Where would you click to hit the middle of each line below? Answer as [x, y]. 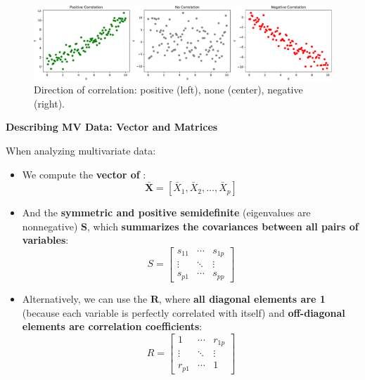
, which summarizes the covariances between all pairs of [223, 226]
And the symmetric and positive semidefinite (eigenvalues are [166, 212]
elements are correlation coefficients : [112, 326]
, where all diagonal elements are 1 [242, 298]
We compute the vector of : [84, 174]
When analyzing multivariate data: [81, 150]
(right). [50, 103]
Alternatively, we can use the [85, 298]
